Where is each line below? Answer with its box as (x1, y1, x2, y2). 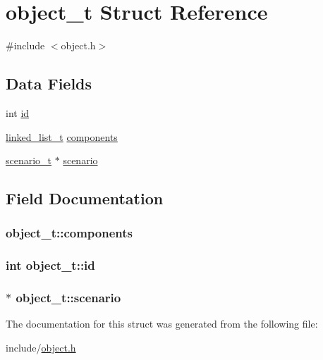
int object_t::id (6, 256, 95, 274)
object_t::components (6, 224, 133, 242)
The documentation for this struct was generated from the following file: (6, 316, 318, 331)
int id (6, 105, 30, 120)
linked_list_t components (6, 129, 118, 144)
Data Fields (6, 73, 92, 94)
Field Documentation (6, 187, 164, 209)
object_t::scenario (16, 289, 121, 306)
